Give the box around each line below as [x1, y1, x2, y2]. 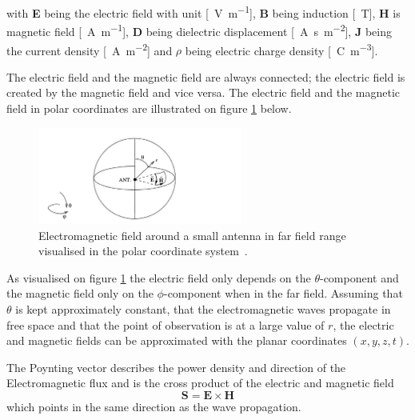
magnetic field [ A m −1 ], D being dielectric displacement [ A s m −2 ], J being [6, 21, 392, 39]
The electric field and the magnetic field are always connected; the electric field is [6, 68, 405, 85]
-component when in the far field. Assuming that [163, 285, 403, 302]
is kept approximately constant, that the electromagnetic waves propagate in [15, 300, 391, 317]
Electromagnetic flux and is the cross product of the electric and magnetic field [6, 374, 394, 391]
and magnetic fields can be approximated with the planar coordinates [6, 332, 347, 349]
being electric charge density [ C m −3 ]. [185, 39, 378, 58]
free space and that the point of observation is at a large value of [6, 316, 325, 333]
